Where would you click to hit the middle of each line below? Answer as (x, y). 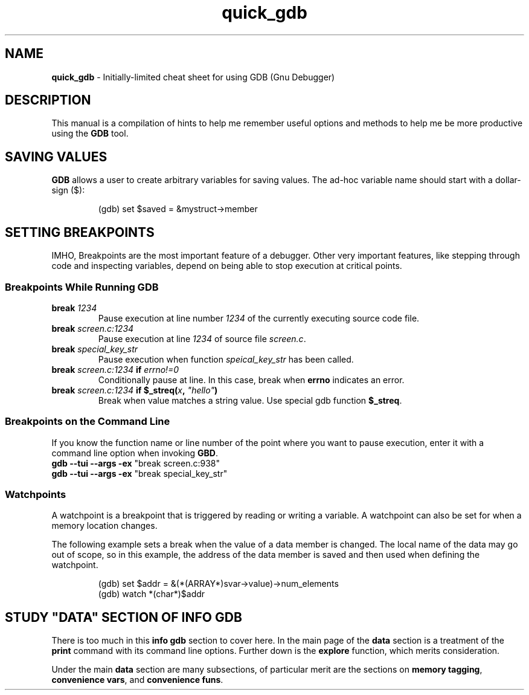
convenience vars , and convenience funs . (137, 680)
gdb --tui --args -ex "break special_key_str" (139, 473)
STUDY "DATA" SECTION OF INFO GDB (123, 617)
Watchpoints (36, 494)
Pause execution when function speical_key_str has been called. (226, 359)
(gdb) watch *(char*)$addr (152, 594)
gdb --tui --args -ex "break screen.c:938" (136, 463)
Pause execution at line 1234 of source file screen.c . (202, 338)
